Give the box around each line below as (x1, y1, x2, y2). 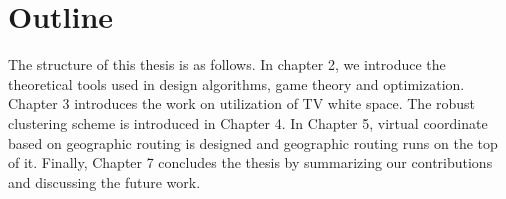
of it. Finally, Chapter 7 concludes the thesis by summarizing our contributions (8, 152, 493, 173)
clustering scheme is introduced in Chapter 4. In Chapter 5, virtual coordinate (8, 112, 488, 133)
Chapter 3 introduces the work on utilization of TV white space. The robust (8, 93, 476, 114)
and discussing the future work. (8, 171, 201, 192)
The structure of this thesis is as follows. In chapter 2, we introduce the (8, 54, 446, 75)
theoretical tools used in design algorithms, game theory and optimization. (8, 73, 465, 94)
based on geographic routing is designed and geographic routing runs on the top (8, 132, 498, 153)
